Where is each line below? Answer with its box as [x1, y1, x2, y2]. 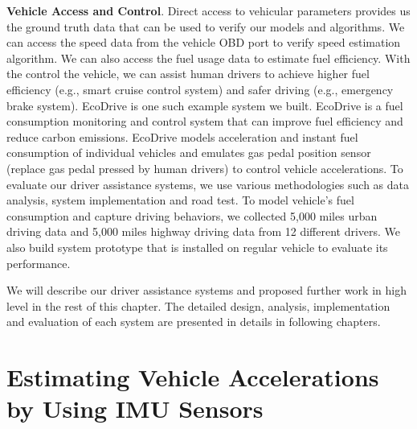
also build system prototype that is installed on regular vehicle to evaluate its [6, 238, 388, 255]
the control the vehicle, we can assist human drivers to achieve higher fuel [6, 65, 370, 82]
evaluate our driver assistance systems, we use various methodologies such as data [6, 175, 410, 192]
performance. [6, 254, 71, 271]
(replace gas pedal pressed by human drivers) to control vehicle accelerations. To [6, 159, 403, 176]
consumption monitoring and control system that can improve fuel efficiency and [6, 113, 403, 130]
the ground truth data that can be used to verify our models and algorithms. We [6, 18, 405, 35]
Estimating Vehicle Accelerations [6, 361, 379, 394]
